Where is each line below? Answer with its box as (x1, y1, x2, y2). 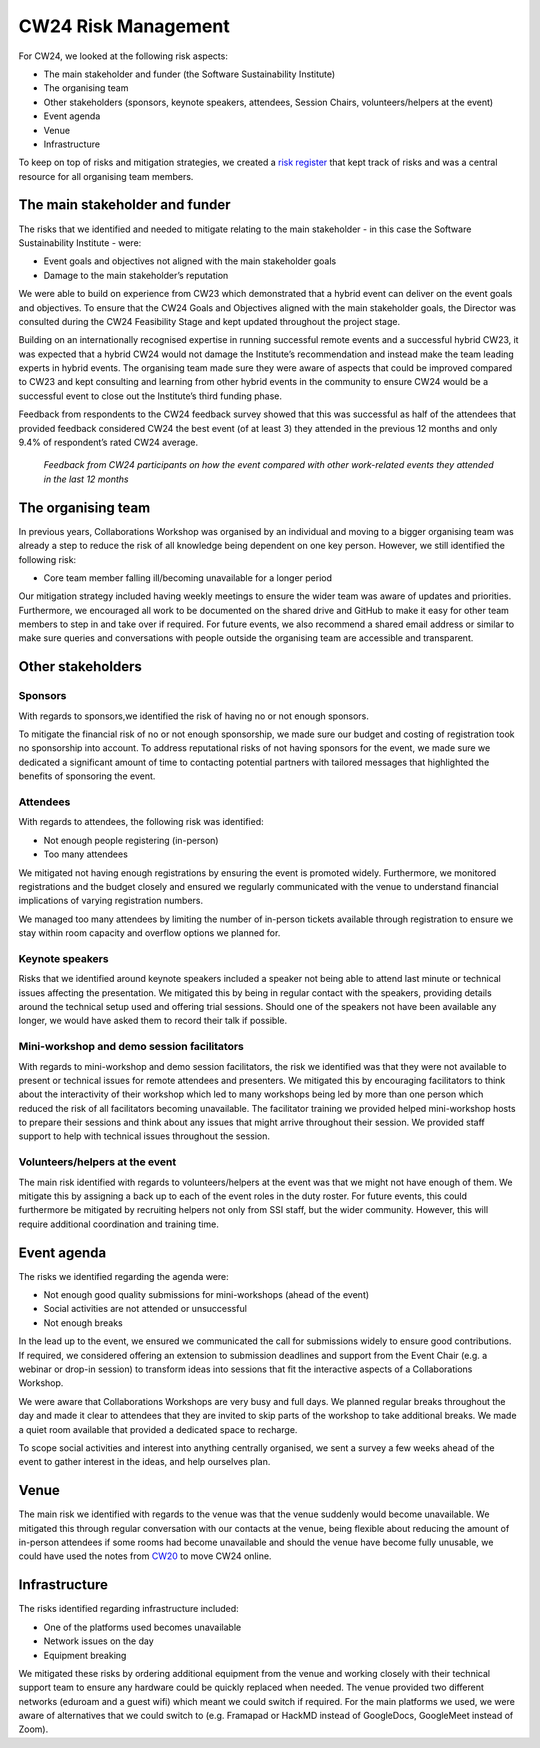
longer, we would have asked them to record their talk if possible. (18, 1015, 288, 1027)
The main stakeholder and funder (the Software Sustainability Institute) (43, 68, 336, 80)
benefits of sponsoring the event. (18, 770, 156, 782)
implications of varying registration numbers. (18, 895, 204, 907)
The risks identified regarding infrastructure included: (18, 1603, 239, 1615)
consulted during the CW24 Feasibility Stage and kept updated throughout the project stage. (18, 315, 400, 327)
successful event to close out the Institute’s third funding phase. (18, 390, 283, 402)
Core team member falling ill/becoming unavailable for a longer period (43, 571, 333, 584)
